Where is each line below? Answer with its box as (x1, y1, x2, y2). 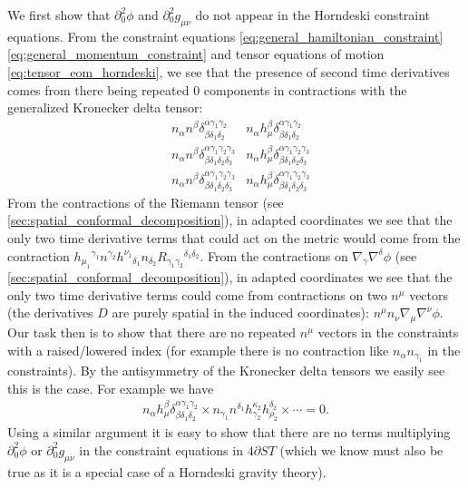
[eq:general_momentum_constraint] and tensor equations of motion (7, 44, 385, 63)
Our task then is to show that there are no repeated (7, 323, 297, 342)
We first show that (7, 5, 111, 24)
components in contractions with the (203, 80, 407, 99)
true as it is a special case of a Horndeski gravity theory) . (7, 462, 327, 481)
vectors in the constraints (317, 323, 459, 342)
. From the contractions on (200, 246, 348, 265)
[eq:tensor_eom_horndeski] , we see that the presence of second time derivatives (7, 62, 450, 81)
